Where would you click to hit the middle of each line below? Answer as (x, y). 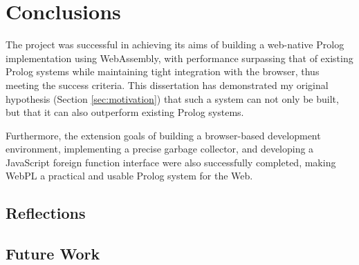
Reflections (46, 213)
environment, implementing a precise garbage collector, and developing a (160, 149)
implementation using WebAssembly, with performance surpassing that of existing (179, 58)
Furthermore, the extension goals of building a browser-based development (163, 135)
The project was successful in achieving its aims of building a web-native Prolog (175, 45)
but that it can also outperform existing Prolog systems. (125, 112)
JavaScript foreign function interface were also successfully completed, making (171, 162)
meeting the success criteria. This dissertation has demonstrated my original (167, 85)
